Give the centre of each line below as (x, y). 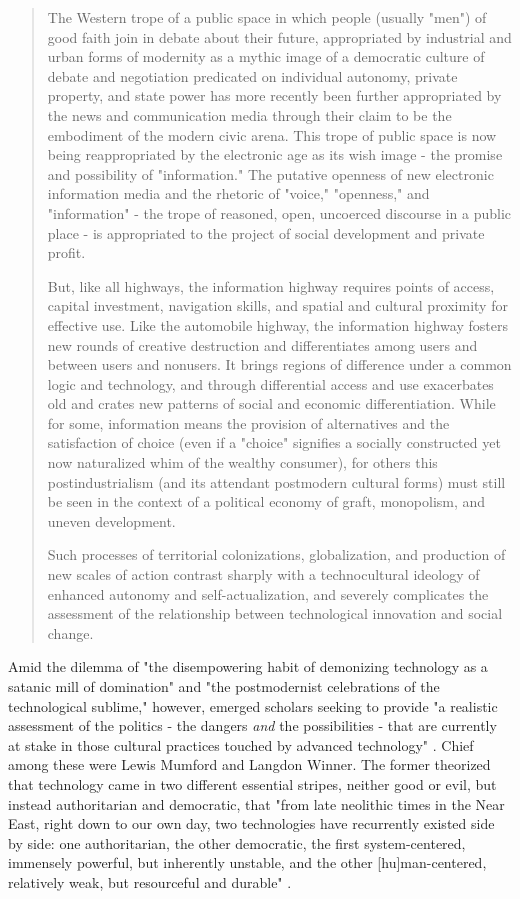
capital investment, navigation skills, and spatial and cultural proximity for (277, 305)
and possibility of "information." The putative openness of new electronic (270, 173)
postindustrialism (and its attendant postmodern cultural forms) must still (276, 481)
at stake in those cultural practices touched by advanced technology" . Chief (241, 744)
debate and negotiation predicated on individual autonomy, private (252, 75)
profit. (66, 252)
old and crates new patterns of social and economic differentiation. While (271, 403)
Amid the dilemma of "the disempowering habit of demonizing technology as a (248, 666)
